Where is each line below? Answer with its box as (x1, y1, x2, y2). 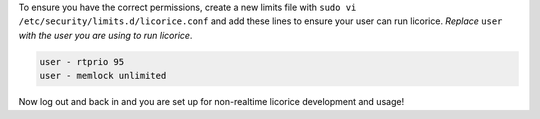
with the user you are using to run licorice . (18, 29, 193, 41)
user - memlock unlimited (39, 70, 167, 82)
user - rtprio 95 (39, 56, 125, 67)
